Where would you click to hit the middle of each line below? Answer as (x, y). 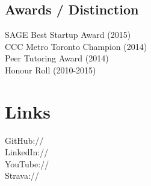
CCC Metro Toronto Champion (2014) (76, 46)
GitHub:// (24, 140)
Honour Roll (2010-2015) (51, 70)
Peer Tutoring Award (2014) (57, 58)
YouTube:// (27, 163)
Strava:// (22, 175)
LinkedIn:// (27, 152)
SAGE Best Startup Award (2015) (68, 35)
